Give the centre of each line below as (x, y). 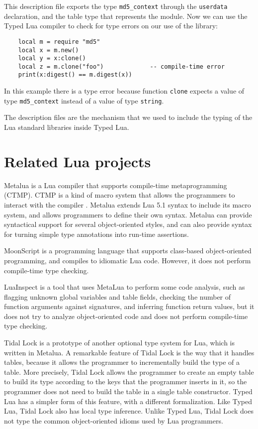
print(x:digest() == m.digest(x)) (75, 75)
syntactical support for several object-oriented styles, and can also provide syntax (128, 224)
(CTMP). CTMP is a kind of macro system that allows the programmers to (120, 195)
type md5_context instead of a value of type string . (84, 100)
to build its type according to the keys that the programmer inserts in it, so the (126, 381)
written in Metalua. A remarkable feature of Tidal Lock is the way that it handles (129, 352)
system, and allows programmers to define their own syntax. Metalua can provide (128, 214)
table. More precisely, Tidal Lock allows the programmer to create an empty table (129, 372)
